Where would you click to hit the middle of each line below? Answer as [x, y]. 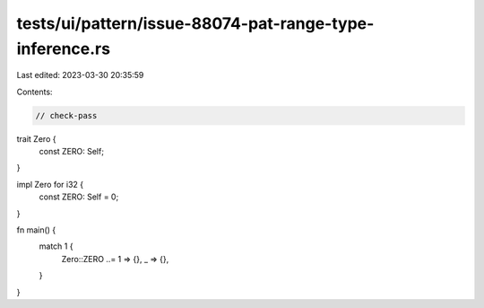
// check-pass [66, 115]
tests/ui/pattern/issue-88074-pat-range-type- [195, 23]
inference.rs [64, 48]
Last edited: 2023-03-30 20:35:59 [80, 75]
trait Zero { [36, 138]
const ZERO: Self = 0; [79, 197]
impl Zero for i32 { [50, 184]
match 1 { [56, 246]
